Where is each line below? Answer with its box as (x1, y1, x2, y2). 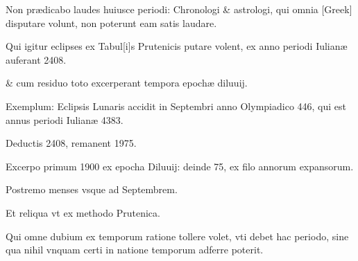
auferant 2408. (6, 52, 67, 66)
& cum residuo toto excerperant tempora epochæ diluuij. (6, 75, 248, 90)
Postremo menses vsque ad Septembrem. (6, 182, 178, 197)
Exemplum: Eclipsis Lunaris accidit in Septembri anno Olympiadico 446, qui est (6, 98, 347, 113)
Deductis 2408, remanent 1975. (6, 136, 137, 150)
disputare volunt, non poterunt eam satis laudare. (6, 15, 217, 30)
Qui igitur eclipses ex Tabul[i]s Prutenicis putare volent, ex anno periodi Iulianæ (6, 39, 348, 53)
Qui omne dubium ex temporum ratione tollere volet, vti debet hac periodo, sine (6, 228, 349, 243)
